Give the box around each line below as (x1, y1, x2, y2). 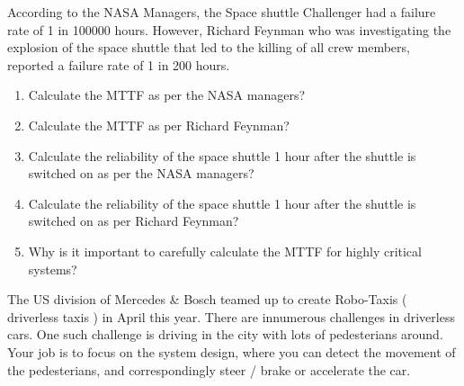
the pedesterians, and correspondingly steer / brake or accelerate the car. (7, 360, 411, 379)
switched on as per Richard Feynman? (28, 211, 239, 230)
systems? (28, 259, 77, 278)
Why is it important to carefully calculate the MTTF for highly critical (28, 241, 422, 260)
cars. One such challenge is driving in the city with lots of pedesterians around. (7, 325, 443, 344)
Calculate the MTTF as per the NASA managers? (28, 85, 306, 104)
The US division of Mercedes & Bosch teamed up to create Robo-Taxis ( (7, 290, 407, 309)
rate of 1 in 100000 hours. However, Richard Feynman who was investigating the (7, 20, 451, 39)
